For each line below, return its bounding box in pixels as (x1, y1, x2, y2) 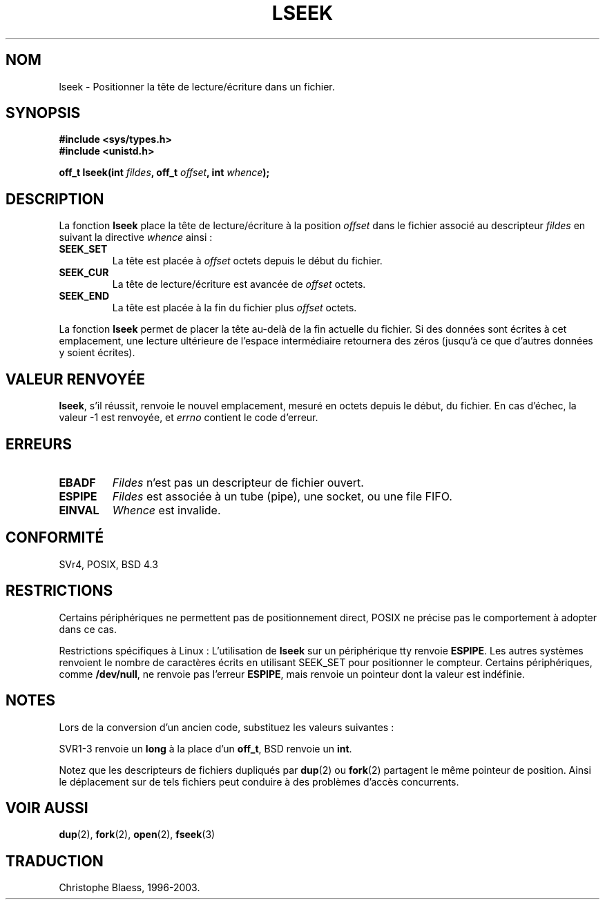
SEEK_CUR (59, 266, 109, 279)
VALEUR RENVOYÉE (6, 370, 145, 388)
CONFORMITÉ (6, 529, 104, 547)
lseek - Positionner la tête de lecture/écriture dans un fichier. (59, 80, 335, 93)
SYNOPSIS (6, 104, 81, 122)
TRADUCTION (6, 852, 104, 870)
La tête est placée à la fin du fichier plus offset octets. (112, 302, 357, 314)
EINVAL (59, 503, 99, 517)
